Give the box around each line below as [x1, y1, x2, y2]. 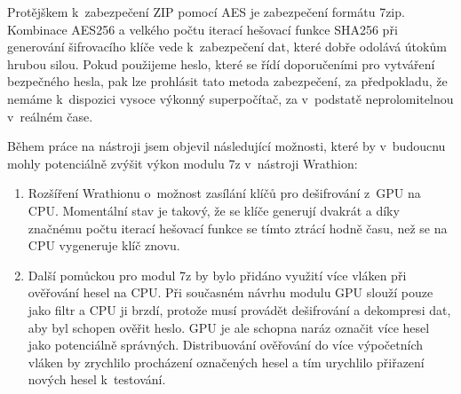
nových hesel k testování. [28, 370, 166, 389]
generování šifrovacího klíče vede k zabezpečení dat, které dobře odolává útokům [7, 37, 447, 56]
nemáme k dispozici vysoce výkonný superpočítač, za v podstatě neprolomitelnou [7, 89, 454, 107]
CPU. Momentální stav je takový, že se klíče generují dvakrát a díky [28, 201, 400, 219]
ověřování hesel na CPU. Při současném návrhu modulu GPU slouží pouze [28, 283, 433, 302]
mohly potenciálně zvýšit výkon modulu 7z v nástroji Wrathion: [7, 154, 358, 172]
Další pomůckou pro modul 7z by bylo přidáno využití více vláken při [28, 265, 407, 284]
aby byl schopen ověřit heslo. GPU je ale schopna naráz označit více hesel [28, 318, 430, 336]
